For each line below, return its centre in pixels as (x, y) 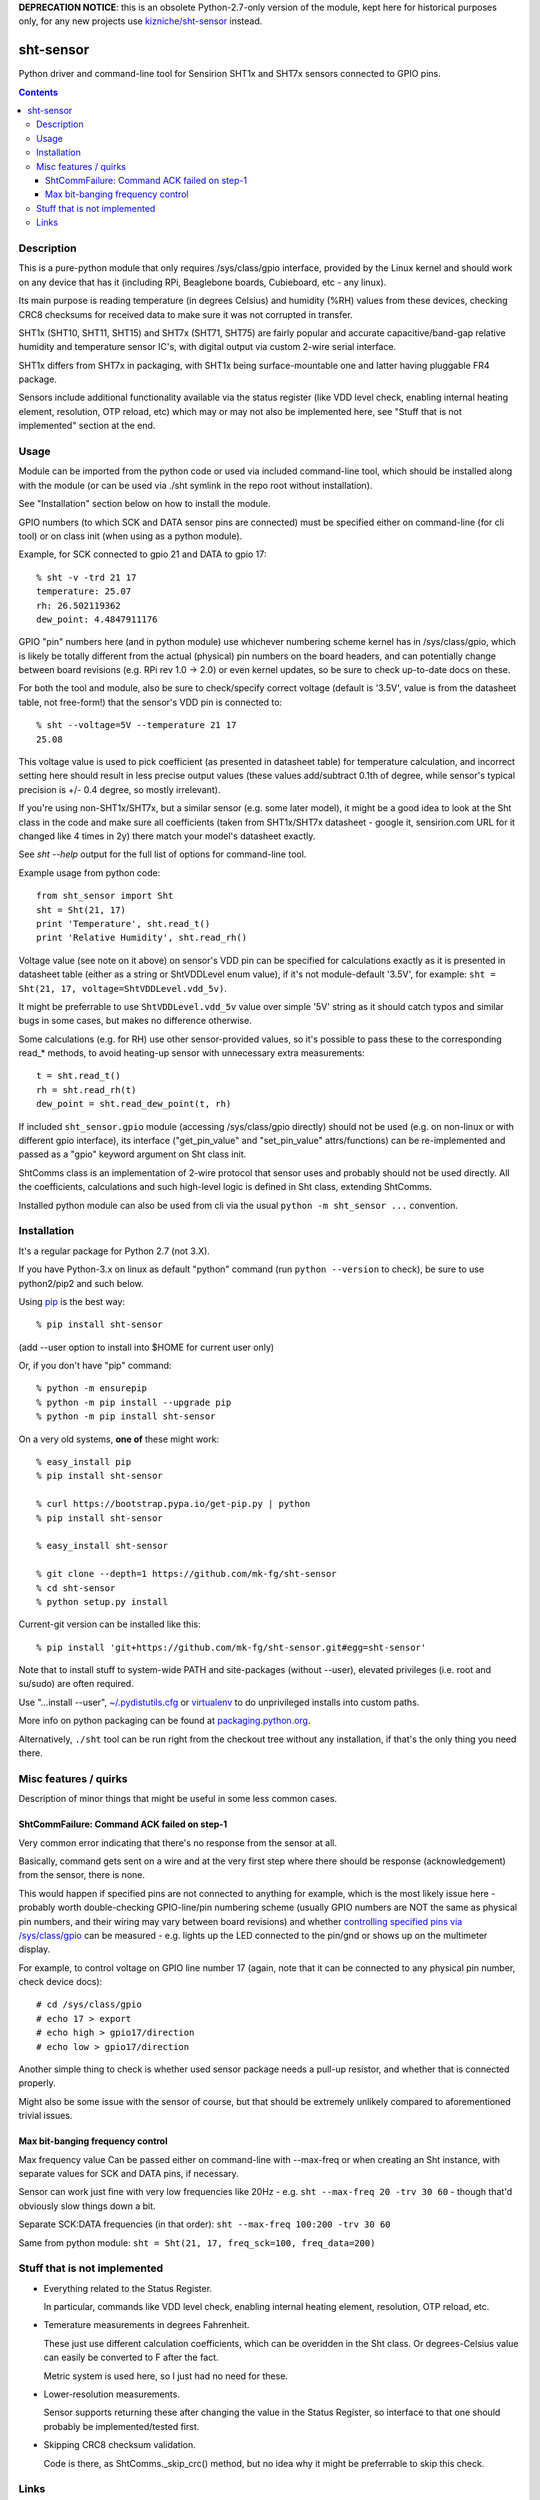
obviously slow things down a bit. (87, 2206)
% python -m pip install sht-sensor (126, 1416)
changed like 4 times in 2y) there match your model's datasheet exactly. (167, 836)
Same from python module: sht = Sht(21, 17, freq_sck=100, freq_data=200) (197, 2242)
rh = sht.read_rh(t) (86, 1089)
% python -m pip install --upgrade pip (134, 1402)
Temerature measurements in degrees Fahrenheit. (146, 2325)
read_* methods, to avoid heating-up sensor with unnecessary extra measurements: (191, 1053)
